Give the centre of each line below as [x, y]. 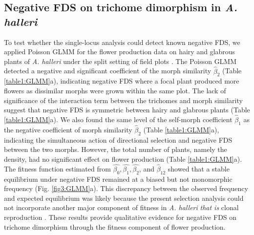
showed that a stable [199, 168]
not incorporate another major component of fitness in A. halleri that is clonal [121, 207]
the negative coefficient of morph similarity [68, 129]
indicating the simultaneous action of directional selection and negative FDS [118, 139]
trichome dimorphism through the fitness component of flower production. [115, 226]
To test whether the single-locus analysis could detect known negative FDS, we [122, 42]
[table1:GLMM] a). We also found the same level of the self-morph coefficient [118, 119]
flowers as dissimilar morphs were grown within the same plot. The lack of [115, 90]
